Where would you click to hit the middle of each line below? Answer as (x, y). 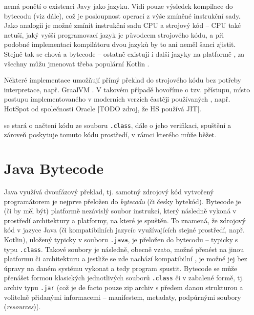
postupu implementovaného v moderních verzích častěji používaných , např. (117, 99)
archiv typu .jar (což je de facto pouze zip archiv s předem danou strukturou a (124, 287)
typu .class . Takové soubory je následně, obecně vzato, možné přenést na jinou (124, 249)
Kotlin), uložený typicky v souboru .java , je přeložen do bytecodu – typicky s (121, 239)
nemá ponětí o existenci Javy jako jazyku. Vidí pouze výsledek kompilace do (118, 6)
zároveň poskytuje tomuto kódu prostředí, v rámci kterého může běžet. (110, 135)
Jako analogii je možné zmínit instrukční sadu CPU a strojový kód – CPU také (123, 25)
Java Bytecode (54, 168)
